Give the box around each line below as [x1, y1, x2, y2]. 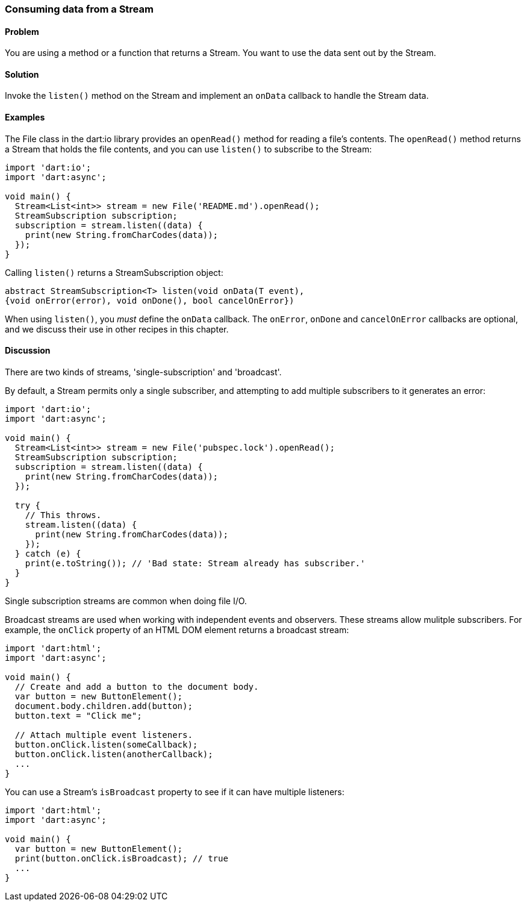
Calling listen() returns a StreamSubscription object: [5, 267, 223, 278]
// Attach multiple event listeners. [14, 729, 193, 740]
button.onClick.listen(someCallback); [14, 739, 198, 749]
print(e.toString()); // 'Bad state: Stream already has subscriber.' [25, 558, 366, 568]
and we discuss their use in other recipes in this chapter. [5, 323, 229, 334]
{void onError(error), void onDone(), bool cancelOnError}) [5, 295, 295, 305]
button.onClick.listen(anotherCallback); [14, 749, 213, 759]
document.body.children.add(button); [14, 701, 193, 711]
